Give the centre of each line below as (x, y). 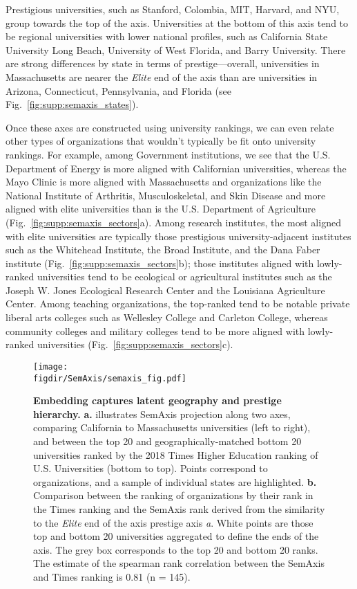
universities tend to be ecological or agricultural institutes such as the (184, 277)
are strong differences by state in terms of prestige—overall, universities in (163, 63)
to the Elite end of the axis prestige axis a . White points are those (173, 522)
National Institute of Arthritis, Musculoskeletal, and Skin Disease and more (166, 195)
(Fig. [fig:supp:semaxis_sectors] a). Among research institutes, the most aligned (173, 222)
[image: (51, 366)
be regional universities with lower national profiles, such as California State (167, 36)
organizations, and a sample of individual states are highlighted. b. (175, 481)
